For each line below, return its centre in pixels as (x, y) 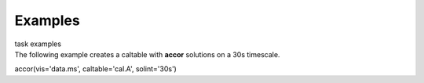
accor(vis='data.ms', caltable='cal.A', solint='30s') (95, 69)
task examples (38, 44)
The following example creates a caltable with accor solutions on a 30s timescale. (147, 54)
